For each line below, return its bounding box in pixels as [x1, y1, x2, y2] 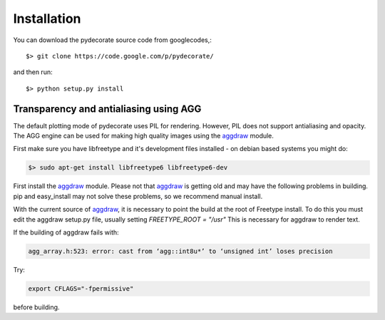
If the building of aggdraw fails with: [13, 228, 119, 237]
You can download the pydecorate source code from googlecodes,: [13, 36, 212, 44]
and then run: [13, 68, 53, 76]
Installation [13, 11, 81, 26]
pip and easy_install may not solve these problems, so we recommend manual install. [13, 192, 263, 200]
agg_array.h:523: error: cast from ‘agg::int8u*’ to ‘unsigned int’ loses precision [28, 247, 333, 255]
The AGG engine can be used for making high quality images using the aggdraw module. [13, 132, 274, 140]
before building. [13, 303, 60, 311]
